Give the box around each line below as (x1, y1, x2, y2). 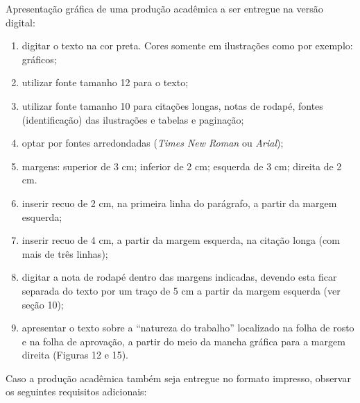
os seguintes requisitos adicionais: (6, 384, 147, 399)
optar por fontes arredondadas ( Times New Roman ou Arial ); (22, 135, 284, 150)
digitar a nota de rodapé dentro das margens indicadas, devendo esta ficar (22, 270, 337, 284)
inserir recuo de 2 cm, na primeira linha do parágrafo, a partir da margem (22, 195, 337, 210)
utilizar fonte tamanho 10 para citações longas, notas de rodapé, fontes (22, 98, 323, 113)
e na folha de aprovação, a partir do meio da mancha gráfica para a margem (22, 334, 345, 348)
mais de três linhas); (22, 246, 108, 261)
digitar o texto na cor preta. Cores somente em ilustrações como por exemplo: (22, 38, 353, 53)
